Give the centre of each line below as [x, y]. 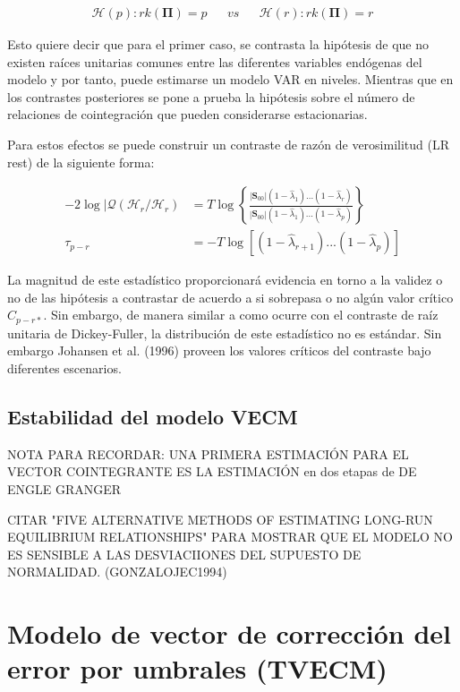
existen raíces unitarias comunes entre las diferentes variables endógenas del [215, 61]
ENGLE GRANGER [64, 489]
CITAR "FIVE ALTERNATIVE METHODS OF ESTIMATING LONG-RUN [220, 519]
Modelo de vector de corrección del [230, 633]
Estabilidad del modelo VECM [153, 417]
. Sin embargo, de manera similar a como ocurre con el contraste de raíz [241, 315]
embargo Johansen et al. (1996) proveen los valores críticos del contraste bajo [219, 350]
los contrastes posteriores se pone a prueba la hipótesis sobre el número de [211, 96]
